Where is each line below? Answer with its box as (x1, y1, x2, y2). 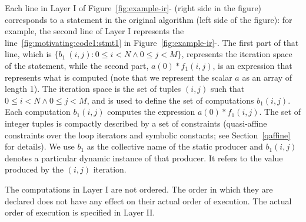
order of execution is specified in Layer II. (5, 206, 155, 218)
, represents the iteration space (181, 48, 292, 60)
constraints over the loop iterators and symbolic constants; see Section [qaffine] (5, 128, 291, 141)
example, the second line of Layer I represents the (5, 25, 184, 37)
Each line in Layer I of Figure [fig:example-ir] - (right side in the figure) (5, 2, 262, 14)
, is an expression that (212, 59, 292, 71)
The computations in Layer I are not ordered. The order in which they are (5, 183, 273, 195)
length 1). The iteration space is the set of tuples (5, 82, 181, 95)
